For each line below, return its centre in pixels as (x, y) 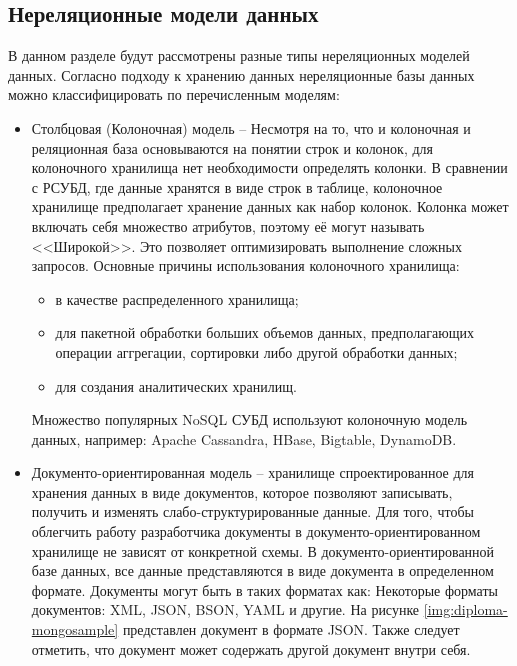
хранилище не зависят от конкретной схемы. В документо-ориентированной (263, 550)
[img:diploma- (465, 609)
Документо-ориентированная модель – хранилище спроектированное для (253, 472)
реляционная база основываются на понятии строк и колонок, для (232, 147)
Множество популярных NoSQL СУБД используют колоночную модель (249, 419)
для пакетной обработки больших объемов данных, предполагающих (265, 332)
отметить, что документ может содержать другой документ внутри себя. (251, 648)
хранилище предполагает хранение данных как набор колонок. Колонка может (270, 206)
